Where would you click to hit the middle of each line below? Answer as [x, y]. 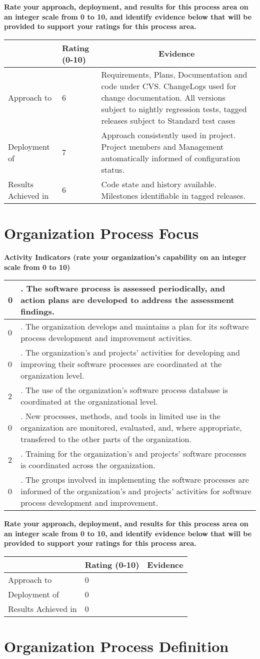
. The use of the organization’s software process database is [124, 390]
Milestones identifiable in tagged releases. [173, 195]
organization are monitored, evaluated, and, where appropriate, [131, 428]
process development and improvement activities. [106, 338]
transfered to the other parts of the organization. [106, 439]
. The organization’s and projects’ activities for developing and [130, 353]
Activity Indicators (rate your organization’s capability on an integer [125, 257]
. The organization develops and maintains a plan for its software [135, 326]
